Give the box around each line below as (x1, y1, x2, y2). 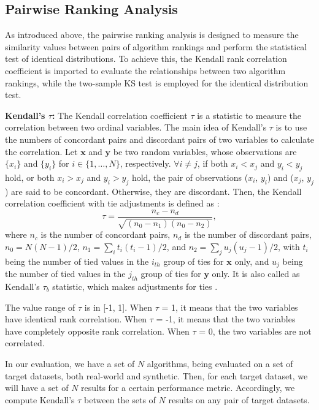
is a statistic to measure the (197, 108, 302, 121)
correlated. (5, 336, 45, 349)
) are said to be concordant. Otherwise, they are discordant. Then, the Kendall (5, 184, 302, 197)
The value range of (5, 300, 75, 313)
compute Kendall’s (5, 393, 75, 406)
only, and (234, 254, 269, 267)
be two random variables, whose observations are (113, 145, 297, 158)
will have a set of (5, 381, 69, 394)
